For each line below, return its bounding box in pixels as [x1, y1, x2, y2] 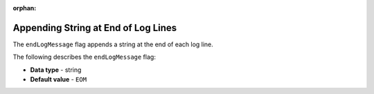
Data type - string [30, 66, 82, 74]
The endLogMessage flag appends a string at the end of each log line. [12, 40, 214, 48]
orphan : [12, 4, 37, 12]
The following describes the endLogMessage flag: [12, 53, 156, 62]
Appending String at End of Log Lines [12, 21, 177, 34]
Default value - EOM [30, 75, 87, 84]
